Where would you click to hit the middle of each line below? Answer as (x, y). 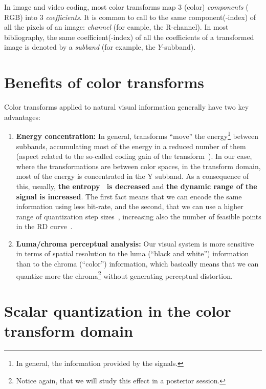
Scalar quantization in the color (118, 311)
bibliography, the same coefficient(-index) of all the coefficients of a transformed (129, 37)
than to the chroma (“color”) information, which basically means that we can (137, 264)
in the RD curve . (44, 226)
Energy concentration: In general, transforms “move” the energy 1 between (137, 135)
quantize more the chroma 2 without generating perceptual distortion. (124, 275)
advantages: (22, 117)
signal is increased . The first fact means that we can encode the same (129, 196)
